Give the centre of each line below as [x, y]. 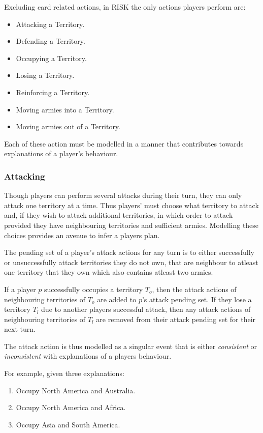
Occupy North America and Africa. [71, 407]
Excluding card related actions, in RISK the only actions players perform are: [125, 7]
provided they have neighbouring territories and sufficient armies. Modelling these [131, 225]
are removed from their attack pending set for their [176, 319]
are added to [117, 299]
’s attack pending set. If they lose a [197, 299]
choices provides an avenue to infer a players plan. [82, 235]
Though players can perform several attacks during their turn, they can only [123, 195]
